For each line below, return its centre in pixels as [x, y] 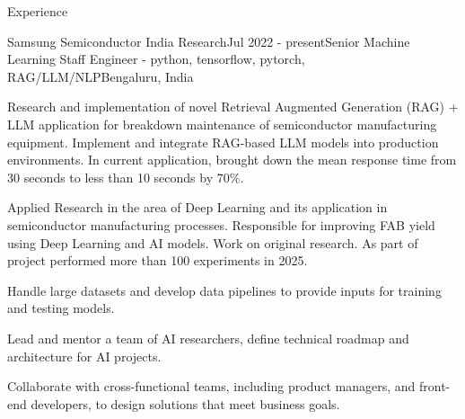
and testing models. [61, 308]
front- [435, 386]
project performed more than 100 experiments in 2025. [158, 260]
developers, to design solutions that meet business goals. [185, 403]
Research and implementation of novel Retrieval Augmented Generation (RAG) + [233, 107]
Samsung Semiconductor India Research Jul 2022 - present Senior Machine [209, 41]
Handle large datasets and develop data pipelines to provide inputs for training [224, 290]
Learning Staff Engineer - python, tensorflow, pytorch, [156, 59]
